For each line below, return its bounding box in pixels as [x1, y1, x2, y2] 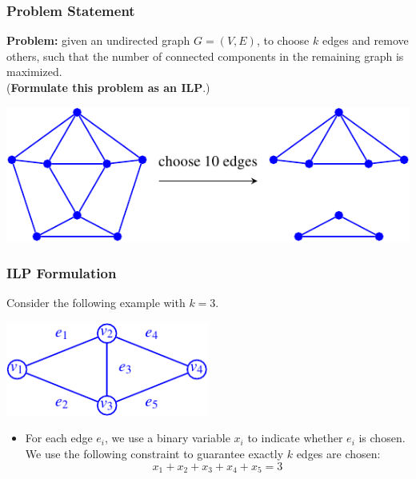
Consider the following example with [6, 294, 186, 311]
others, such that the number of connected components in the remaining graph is [6, 47, 404, 64]
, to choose [256, 32, 310, 49]
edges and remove [322, 32, 409, 49]
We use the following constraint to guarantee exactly [25, 445, 284, 462]
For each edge [25, 429, 93, 446]
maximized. [6, 63, 62, 80]
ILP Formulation [6, 263, 117, 283]
